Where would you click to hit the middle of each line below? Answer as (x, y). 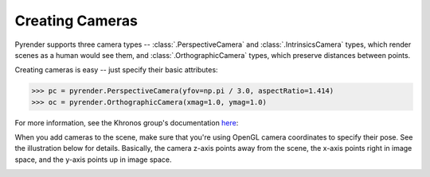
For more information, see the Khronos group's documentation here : (127, 122)
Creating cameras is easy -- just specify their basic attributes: (116, 70)
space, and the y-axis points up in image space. (93, 160)
